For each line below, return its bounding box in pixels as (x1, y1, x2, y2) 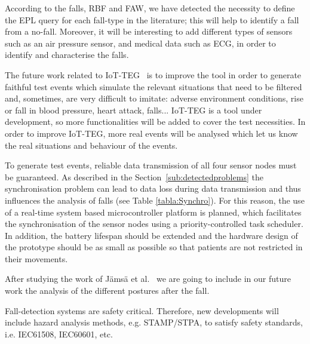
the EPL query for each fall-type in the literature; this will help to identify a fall (5, 13, 299, 26)
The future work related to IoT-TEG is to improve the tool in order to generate (5, 68, 302, 81)
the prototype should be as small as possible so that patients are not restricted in (5, 241, 303, 253)
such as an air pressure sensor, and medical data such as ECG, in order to (5, 36, 276, 49)
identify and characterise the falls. (5, 48, 129, 61)
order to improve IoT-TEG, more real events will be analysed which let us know (5, 127, 298, 139)
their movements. (5, 252, 68, 265)
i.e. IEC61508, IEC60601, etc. (5, 327, 113, 340)
